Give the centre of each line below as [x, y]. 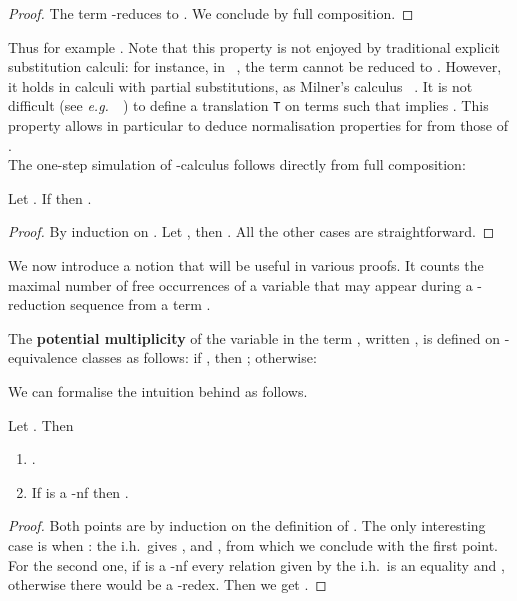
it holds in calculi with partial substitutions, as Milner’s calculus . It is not [240, 85]
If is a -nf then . [80, 491]
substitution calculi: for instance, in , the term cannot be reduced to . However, [255, 66]
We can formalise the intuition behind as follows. [158, 390]
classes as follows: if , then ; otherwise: [199, 357]
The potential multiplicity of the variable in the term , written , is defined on [254, 337]
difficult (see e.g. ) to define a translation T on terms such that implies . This [248, 105]
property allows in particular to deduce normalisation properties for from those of [258, 125]
